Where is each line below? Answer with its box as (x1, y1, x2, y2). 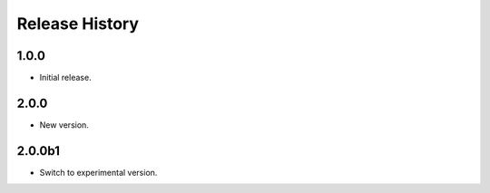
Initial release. (39, 72, 92, 83)
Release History (16, 14, 140, 34)
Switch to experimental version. (39, 167, 158, 178)
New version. (39, 119, 90, 130)
